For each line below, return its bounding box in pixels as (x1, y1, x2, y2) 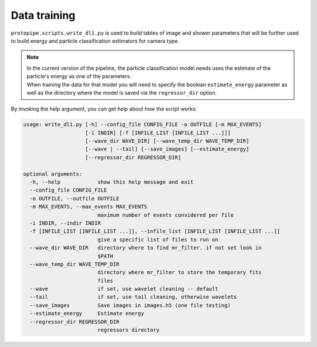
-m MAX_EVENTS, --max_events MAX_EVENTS (29, 203, 147, 210)
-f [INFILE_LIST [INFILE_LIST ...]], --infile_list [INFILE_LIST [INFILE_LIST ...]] (29, 228, 281, 235)
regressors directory (97, 326, 160, 333)
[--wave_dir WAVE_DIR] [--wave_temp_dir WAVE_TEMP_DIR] (85, 138, 249, 144)
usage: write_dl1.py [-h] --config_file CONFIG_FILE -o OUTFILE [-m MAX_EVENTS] (23, 121, 262, 128)
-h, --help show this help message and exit (29, 179, 194, 185)
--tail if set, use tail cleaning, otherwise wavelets (29, 294, 237, 301)
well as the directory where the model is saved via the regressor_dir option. (26, 89, 217, 96)
